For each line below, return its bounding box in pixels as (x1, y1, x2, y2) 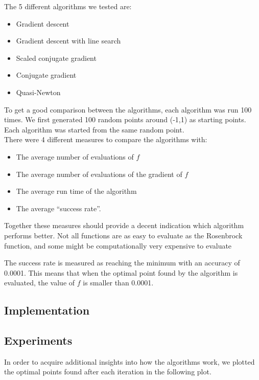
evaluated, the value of (4, 277, 75, 288)
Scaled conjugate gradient (16, 52, 97, 63)
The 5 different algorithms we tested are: (4, 1, 132, 11)
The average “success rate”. (16, 203, 101, 213)
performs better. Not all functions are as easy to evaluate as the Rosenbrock (4, 230, 243, 240)
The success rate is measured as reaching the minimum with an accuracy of (4, 257, 240, 268)
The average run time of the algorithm (16, 186, 137, 196)
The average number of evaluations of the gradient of (16, 168, 182, 179)
